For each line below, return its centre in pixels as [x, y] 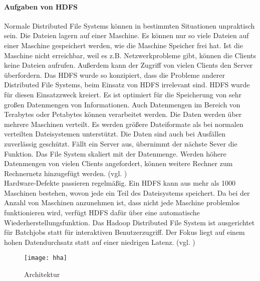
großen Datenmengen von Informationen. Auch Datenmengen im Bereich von [122, 104]
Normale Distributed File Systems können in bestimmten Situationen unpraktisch [129, 25]
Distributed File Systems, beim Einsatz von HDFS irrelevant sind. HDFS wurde [127, 85]
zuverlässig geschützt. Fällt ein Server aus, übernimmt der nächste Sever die [121, 143]
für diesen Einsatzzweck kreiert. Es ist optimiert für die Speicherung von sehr [123, 94]
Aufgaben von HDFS [41, 6]
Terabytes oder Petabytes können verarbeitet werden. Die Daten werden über [123, 114]
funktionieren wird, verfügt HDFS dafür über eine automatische [102, 213]
